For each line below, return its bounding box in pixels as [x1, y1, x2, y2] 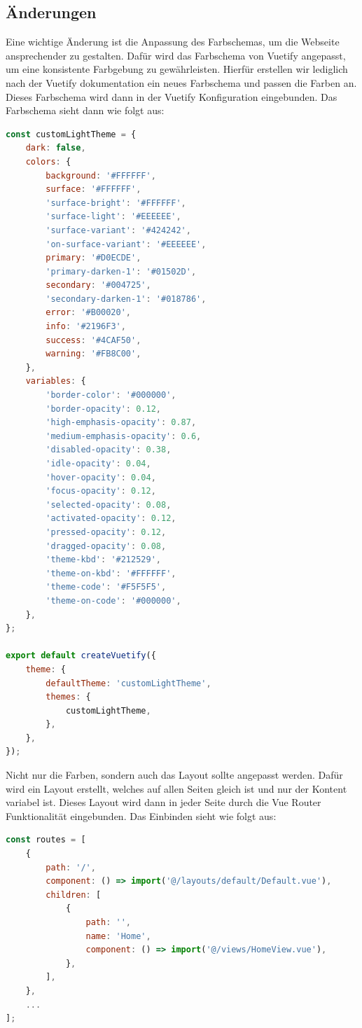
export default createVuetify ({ [6, 651, 156, 661]
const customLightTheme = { [6, 129, 137, 139]
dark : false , [25, 143, 86, 153]
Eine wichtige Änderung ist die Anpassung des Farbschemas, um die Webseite [6, 34, 340, 49]
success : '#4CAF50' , [46, 335, 141, 345]
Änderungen [6, 1, 97, 23]
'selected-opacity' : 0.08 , [46, 499, 172, 510]
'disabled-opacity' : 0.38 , [46, 445, 172, 455]
